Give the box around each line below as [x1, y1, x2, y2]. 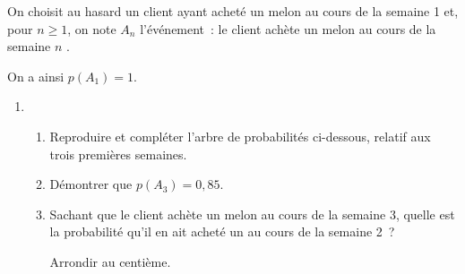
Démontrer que [49, 175, 133, 193]
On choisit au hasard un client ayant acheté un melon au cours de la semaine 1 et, [7, 2, 459, 20]
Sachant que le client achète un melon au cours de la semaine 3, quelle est [49, 204, 455, 223]
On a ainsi [7, 66, 65, 85]
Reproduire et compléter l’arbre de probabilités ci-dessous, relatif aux [49, 126, 431, 145]
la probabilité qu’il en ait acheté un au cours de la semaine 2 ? [49, 222, 395, 241]
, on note [67, 19, 116, 38]
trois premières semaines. [49, 144, 187, 163]
